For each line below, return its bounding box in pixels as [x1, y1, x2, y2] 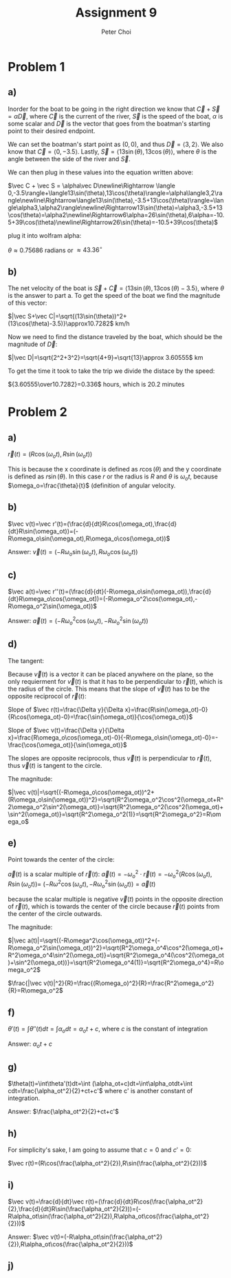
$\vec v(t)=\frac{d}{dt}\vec [8, 1197, 85, 1206]
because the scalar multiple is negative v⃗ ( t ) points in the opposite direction [8, 895, 223, 904]
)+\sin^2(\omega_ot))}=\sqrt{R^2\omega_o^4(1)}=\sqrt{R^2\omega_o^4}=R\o [8, 958, 224, 966]
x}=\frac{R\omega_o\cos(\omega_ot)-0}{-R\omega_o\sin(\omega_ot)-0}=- [8, 733, 219, 742]
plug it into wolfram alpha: [8, 231, 82, 239]
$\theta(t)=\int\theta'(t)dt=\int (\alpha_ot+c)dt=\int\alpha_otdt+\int [8, 1079, 193, 1088]
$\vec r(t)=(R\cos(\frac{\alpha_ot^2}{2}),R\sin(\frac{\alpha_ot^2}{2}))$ [8, 1159, 208, 1168]
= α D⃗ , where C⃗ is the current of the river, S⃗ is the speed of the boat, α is [8, 112, 223, 120]
